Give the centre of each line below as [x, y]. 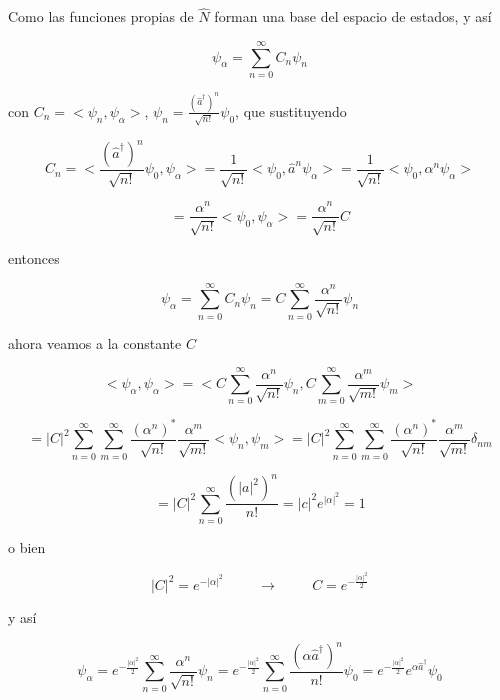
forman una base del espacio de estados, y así [353, 16]
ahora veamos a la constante [95, 342]
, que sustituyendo [291, 110]
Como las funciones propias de [101, 16]
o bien [27, 546]
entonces [34, 257]
